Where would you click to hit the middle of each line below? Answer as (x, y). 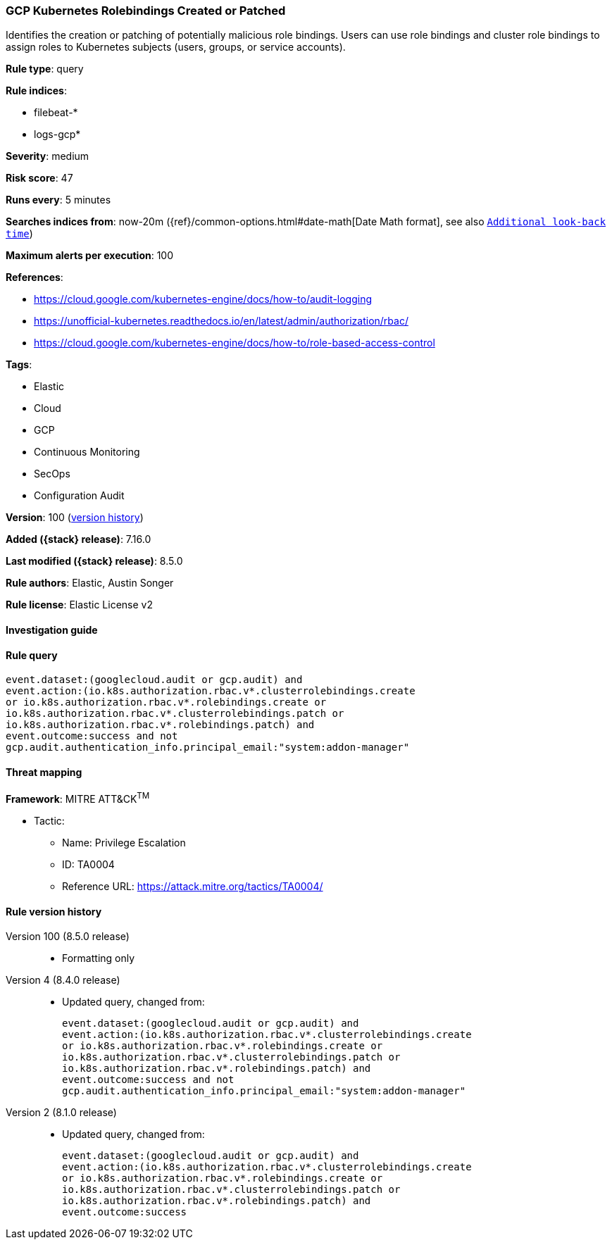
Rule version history (54, 911)
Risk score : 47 (39, 178)
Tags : (19, 365)
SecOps (52, 474)
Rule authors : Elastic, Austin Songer (90, 583)
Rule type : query (45, 69)
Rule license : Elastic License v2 (79, 605)
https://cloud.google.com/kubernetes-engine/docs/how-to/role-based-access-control (235, 343)
